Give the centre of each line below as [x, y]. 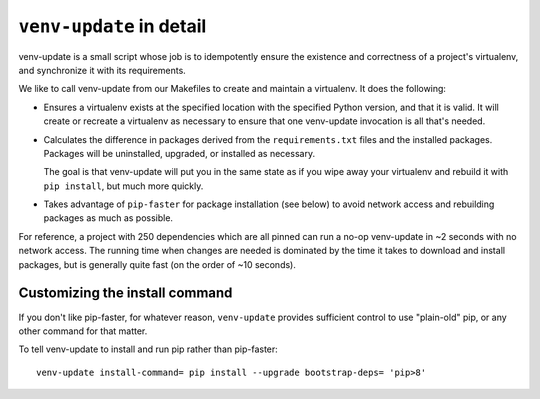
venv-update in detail [112, 26]
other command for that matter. [83, 331]
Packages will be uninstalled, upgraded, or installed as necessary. [179, 153]
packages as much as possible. [108, 218]
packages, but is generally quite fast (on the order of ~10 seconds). [157, 264]
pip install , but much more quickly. [123, 186]
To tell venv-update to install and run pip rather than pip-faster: [148, 349]
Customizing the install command [125, 293]
